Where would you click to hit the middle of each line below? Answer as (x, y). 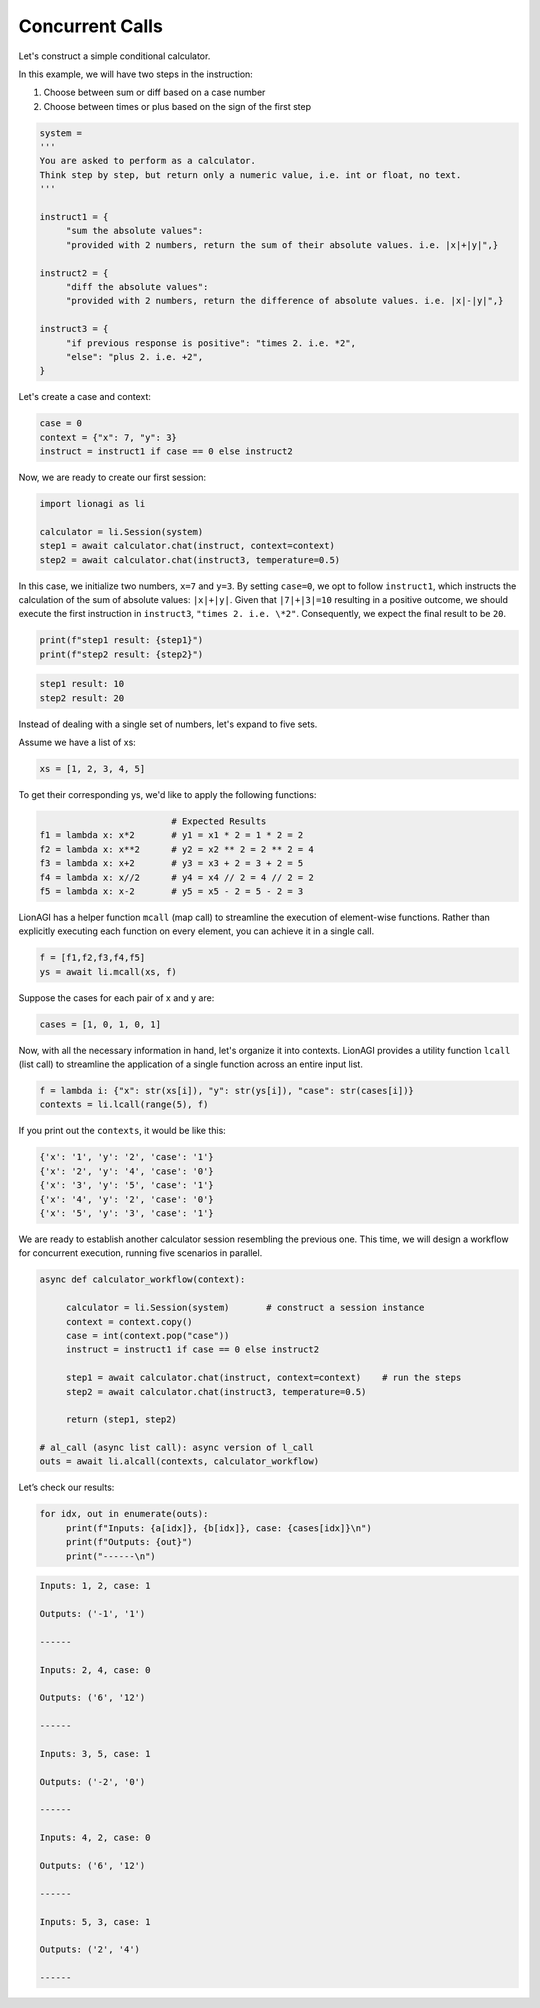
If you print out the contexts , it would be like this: (122, 1131)
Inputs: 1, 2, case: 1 (95, 1586)
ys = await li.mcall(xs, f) (108, 971)
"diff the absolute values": (137, 286)
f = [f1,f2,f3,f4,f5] (92, 958)
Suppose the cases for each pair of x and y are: (116, 997)
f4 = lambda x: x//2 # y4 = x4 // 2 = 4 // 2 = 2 (176, 877)
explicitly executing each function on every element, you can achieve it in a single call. (196, 931)
